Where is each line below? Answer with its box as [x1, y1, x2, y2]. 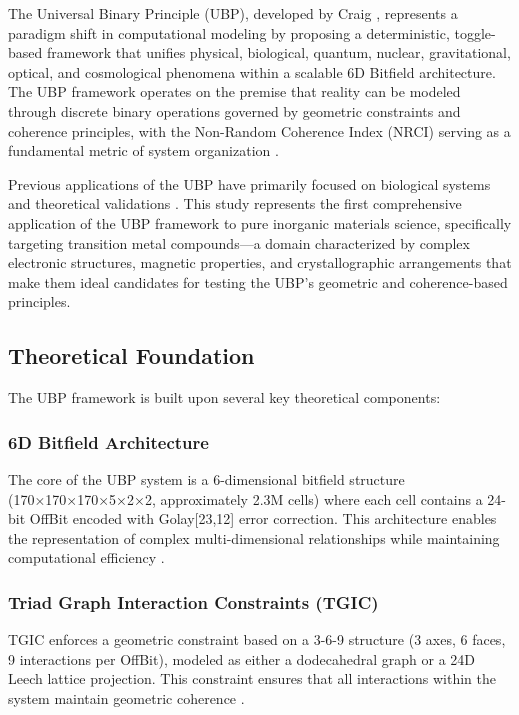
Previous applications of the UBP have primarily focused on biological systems [8, 173, 491, 194]
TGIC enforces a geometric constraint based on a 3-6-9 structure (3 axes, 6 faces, [8, 629, 506, 650]
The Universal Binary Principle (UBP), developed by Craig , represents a [8, 3, 458, 23]
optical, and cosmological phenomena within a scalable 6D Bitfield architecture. [8, 61, 496, 82]
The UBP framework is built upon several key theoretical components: [8, 387, 441, 408]
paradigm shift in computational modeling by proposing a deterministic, [8, 22, 450, 43]
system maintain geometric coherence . [8, 687, 245, 708]
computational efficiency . [8, 547, 165, 568]
